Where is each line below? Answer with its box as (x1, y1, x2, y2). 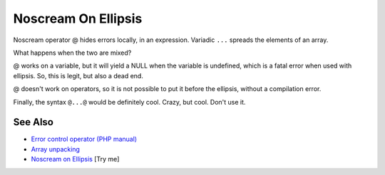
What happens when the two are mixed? (13, 48, 132, 57)
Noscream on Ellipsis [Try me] (31, 155, 120, 164)
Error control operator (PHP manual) (31, 135, 138, 144)
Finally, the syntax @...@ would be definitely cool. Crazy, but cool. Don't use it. (13, 97, 246, 106)
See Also (13, 116, 53, 128)
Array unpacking (31, 144, 80, 153)
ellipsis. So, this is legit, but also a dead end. (13, 71, 144, 80)
